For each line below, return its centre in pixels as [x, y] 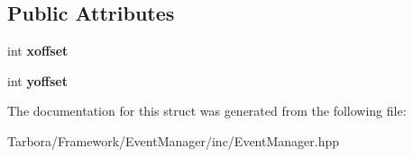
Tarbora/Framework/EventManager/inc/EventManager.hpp [174, 140]
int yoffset [37, 80]
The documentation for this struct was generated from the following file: [207, 111]
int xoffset [38, 51]
